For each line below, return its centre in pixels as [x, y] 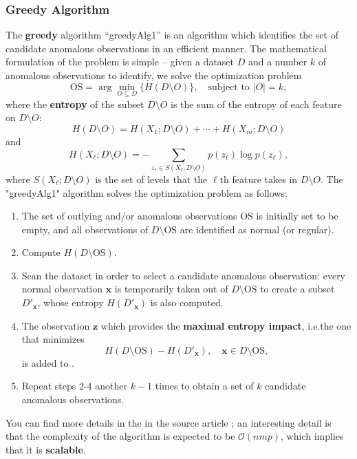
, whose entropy [71, 302]
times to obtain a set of [204, 386]
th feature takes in [259, 179]
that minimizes [53, 339]
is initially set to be [297, 216]
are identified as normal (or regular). [257, 229]
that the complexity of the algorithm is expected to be [120, 436]
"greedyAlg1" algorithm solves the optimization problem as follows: [147, 192]
